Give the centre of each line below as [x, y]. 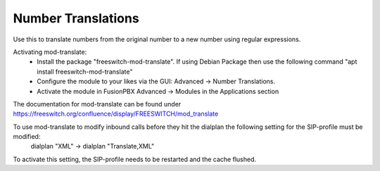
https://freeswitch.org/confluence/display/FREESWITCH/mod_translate [116, 114]
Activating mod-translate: [50, 52]
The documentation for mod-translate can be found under [97, 104]
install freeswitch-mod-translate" [85, 71]
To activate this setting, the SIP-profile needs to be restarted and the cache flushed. [135, 159]
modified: [27, 137]
